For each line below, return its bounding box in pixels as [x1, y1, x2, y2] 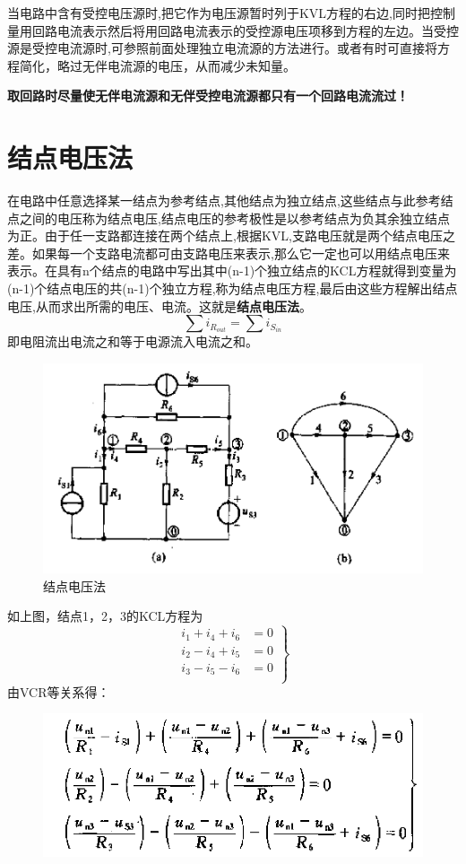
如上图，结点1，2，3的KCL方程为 [7, 607, 203, 625]
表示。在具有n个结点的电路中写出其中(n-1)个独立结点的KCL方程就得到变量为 [7, 261, 457, 280]
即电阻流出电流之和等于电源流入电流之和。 [7, 332, 258, 351]
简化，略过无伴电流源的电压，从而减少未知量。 [19, 56, 296, 74]
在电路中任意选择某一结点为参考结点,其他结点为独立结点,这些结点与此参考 [7, 191, 441, 210]
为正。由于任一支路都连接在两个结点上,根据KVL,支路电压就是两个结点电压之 [7, 226, 455, 245]
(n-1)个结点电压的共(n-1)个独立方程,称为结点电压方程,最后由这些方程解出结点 [7, 279, 458, 298]
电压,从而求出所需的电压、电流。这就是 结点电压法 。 [7, 296, 312, 315]
